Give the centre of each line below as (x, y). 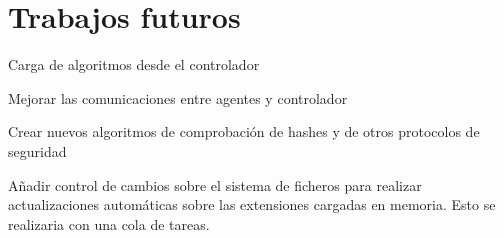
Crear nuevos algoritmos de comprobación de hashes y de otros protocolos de (244, 131)
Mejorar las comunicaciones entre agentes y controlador (178, 97)
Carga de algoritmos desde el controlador (134, 64)
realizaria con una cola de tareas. (109, 223)
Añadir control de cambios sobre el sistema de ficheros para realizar (215, 184)
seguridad (37, 150)
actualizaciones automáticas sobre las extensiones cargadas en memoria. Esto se (252, 204)
